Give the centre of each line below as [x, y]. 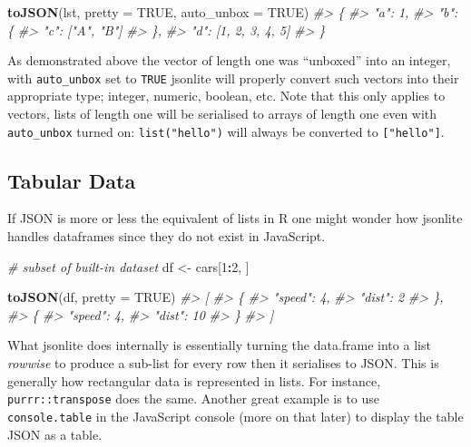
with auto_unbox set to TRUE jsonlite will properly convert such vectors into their [233, 78]
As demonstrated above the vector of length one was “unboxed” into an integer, [229, 60]
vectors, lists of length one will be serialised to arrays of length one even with [222, 114]
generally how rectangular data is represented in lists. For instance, [194, 380]
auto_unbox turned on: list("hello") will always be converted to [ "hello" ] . [226, 131]
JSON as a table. [55, 434]
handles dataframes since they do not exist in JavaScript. [167, 236]
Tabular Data [72, 180]
